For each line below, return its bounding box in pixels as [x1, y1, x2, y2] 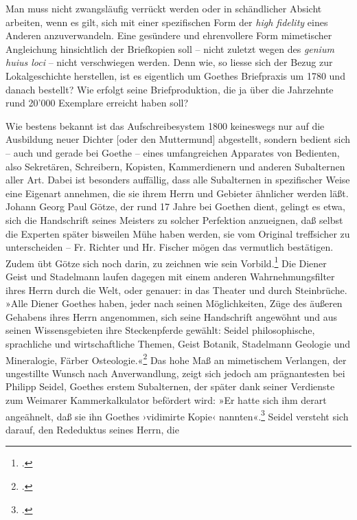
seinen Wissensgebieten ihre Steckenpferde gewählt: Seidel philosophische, [5, 323, 315, 337]
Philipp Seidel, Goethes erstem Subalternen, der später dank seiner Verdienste [5, 379, 335, 394]
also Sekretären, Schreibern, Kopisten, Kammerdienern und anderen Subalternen [5, 159, 345, 173]
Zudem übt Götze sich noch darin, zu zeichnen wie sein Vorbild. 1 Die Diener [5, 253, 327, 270]
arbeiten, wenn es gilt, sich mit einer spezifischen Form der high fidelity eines [5, 14, 328, 29]
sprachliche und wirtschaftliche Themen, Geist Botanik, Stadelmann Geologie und [5, 336, 350, 350]
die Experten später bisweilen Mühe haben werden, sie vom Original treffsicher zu [5, 226, 350, 240]
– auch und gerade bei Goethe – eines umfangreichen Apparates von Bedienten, [5, 145, 340, 159]
